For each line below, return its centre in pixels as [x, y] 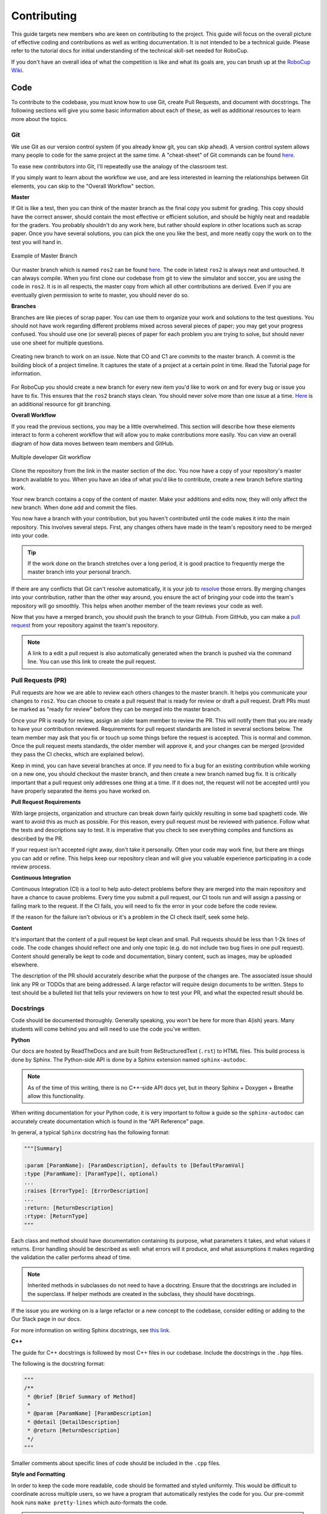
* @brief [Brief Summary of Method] [82, 1397]
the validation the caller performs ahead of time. [71, 1257]
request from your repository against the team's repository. [85, 625]
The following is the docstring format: [58, 1363]
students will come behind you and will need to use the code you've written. [106, 1029]
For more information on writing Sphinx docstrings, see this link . [91, 1330]
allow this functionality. [56, 1096]
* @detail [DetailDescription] [74, 1422]
